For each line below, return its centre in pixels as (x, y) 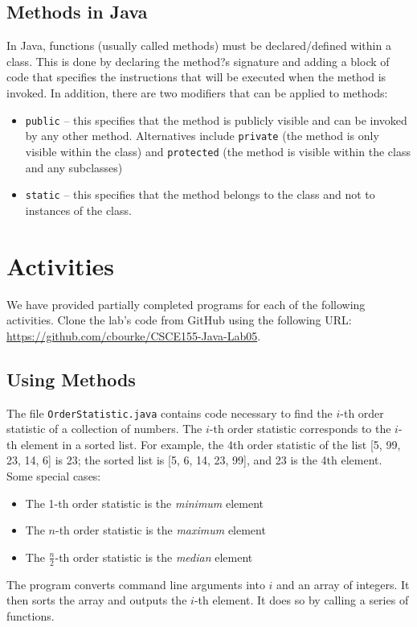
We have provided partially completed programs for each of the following (186, 304)
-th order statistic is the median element (154, 557)
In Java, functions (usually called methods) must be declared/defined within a (199, 45)
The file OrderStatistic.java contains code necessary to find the (170, 412)
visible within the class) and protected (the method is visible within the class (218, 151)
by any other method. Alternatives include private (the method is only (202, 136)
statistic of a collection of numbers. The (104, 429)
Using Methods (71, 379)
